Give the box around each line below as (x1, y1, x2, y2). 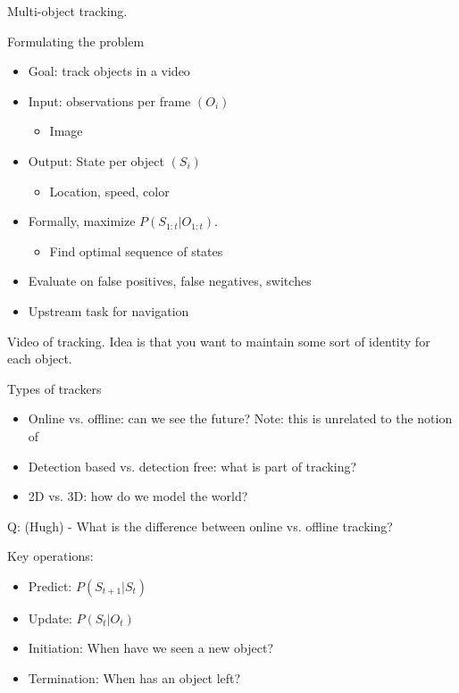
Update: (28, 608, 72, 627)
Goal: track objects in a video (28, 62, 190, 80)
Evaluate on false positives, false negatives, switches (28, 271, 312, 290)
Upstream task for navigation (28, 301, 189, 320)
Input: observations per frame (28, 91, 191, 110)
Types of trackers (7, 379, 102, 397)
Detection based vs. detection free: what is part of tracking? (28, 456, 357, 475)
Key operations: (7, 547, 94, 565)
